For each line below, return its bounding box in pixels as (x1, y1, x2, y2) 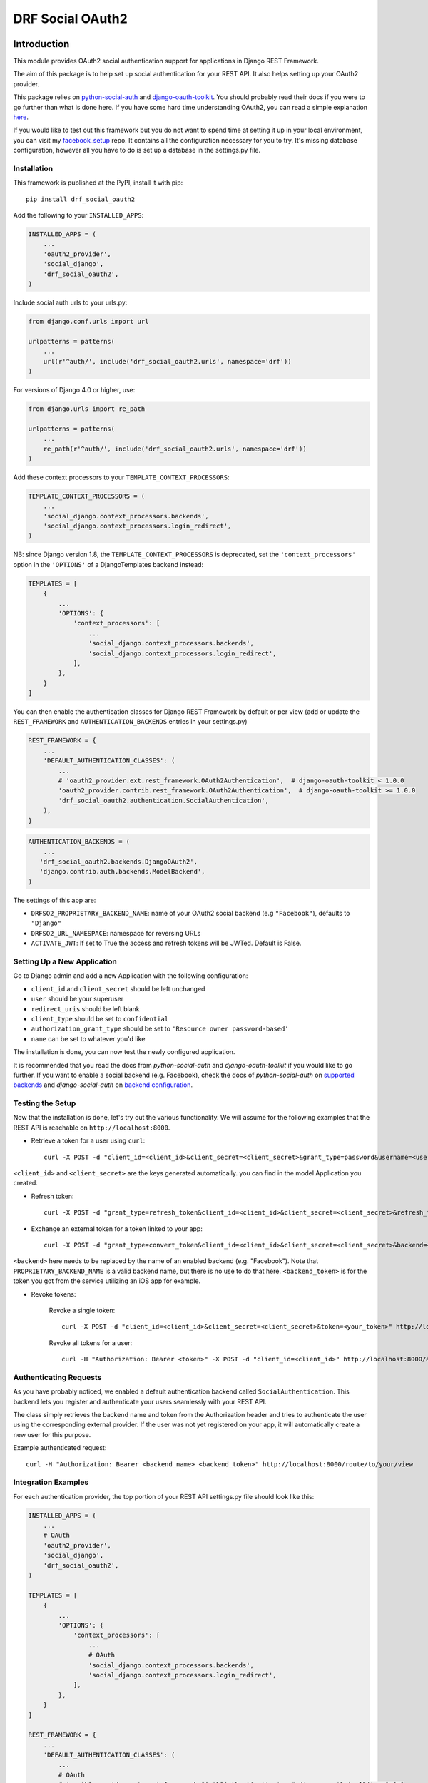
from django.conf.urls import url (28, 317, 149, 326)
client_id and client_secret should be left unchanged (31, 984, 205, 993)
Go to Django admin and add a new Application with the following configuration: (13, 971, 248, 980)
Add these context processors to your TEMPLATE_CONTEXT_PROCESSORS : (13, 473, 230, 481)
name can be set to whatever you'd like (31, 1034, 146, 1043)
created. (13, 1179, 39, 1187)
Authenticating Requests (13, 1372, 102, 1382)
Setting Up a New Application (13, 956, 118, 966)
